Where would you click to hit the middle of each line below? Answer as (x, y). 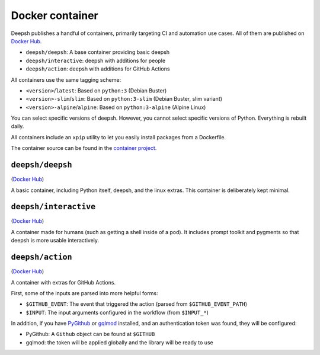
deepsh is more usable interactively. (55, 241)
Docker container (55, 15)
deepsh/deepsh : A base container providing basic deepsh (98, 52)
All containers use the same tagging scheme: (66, 79)
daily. (17, 126)
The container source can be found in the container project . (84, 148)
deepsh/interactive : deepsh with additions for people (96, 60)
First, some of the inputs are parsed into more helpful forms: (84, 293)
